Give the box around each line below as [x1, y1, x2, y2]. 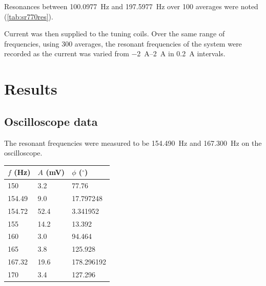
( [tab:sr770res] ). [4, 11, 53, 21]
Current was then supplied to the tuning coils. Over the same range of [4, 28, 225, 39]
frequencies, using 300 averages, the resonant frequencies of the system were [4, 38, 242, 49]
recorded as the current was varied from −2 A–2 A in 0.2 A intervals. [4, 48, 226, 59]
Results [4, 78, 57, 99]
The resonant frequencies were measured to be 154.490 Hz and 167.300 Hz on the [4, 137, 262, 148]
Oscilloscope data [4, 113, 98, 129]
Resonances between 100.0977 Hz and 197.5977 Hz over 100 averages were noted [4, 1, 258, 11]
